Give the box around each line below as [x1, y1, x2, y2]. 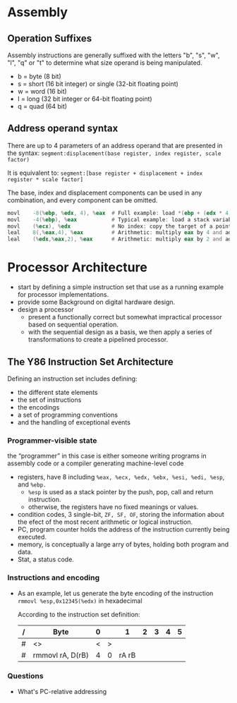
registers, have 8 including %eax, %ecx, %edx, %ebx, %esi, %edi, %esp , [17, 473, 225, 482]
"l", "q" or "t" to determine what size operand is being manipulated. [7, 59, 202, 67]
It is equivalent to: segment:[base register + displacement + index [7, 169, 203, 177]
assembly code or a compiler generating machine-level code [7, 459, 184, 467]
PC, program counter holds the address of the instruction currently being [17, 525, 230, 534]
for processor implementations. [17, 291, 109, 299]
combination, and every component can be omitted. [7, 195, 158, 204]
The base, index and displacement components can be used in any [7, 188, 202, 197]
